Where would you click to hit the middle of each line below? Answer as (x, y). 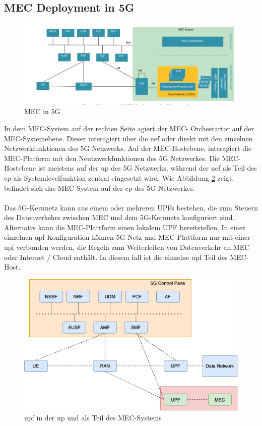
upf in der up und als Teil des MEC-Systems (93, 417)
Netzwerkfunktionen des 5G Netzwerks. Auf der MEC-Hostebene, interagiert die (128, 148)
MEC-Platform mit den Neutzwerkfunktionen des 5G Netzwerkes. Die (112, 158)
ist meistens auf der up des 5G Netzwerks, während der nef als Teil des (148, 168)
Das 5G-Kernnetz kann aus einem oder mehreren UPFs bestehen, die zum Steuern (131, 207)
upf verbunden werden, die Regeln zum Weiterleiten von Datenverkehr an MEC (127, 247)
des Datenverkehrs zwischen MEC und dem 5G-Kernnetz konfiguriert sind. (119, 217)
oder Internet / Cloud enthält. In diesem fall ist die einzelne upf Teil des (116, 257)
